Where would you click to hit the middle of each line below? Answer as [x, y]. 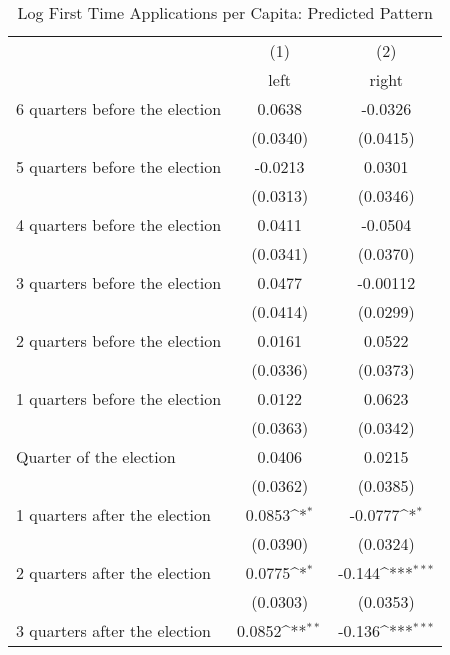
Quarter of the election [96, 456]
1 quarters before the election [119, 398]
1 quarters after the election [113, 514]
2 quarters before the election [119, 340]
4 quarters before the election [119, 224]
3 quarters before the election [119, 282]
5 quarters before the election [119, 166]
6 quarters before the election [119, 108]
